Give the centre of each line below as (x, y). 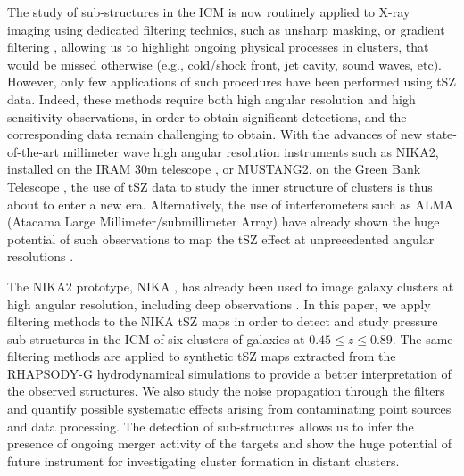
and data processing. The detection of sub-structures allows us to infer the (211, 426)
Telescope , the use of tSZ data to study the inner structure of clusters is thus (220, 186)
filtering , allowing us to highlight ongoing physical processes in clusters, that (218, 47)
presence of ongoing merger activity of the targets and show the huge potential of (230, 443)
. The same (423, 338)
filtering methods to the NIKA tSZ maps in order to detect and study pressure (223, 321)
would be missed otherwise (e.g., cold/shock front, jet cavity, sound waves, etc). (225, 64)
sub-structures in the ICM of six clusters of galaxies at (156, 338)
